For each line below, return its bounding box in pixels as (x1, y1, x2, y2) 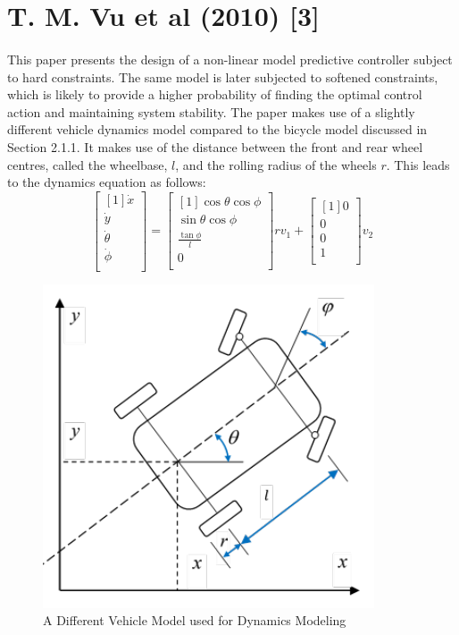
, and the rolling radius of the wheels (175, 155, 377, 174)
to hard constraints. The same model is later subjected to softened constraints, (7, 67, 438, 86)
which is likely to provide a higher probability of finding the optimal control (7, 85, 422, 104)
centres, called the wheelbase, (7, 155, 168, 174)
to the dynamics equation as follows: (7, 173, 206, 191)
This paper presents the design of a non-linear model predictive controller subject (7, 49, 453, 68)
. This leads (386, 155, 450, 174)
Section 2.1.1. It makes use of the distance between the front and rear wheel (7, 137, 423, 156)
